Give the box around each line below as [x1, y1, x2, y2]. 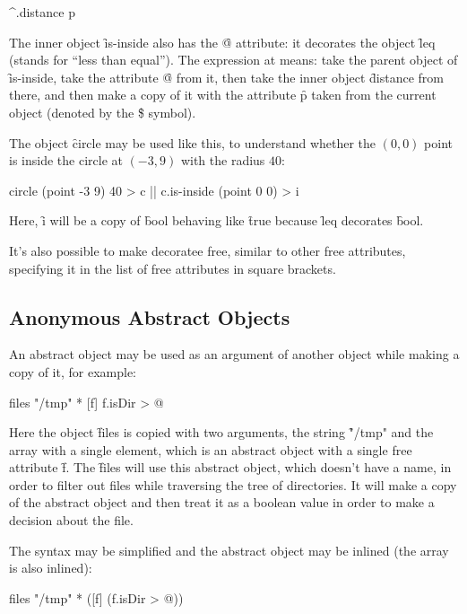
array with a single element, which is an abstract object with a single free [9, 440, 412, 459]
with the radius [180, 151, 265, 170]
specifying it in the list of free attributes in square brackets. [9, 259, 336, 277]
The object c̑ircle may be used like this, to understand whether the [9, 133, 376, 152]
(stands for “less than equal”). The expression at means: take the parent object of [9, 50, 458, 69]
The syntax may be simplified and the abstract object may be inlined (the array [9, 540, 449, 559]
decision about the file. [9, 511, 134, 530]
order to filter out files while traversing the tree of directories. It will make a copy [9, 475, 457, 494]
